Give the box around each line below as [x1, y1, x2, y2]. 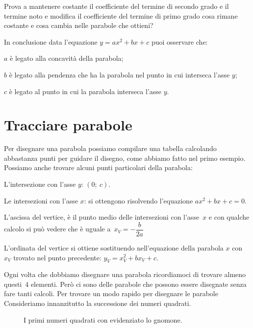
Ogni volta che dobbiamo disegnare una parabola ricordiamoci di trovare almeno [4, 269, 246, 279]
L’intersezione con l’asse [4, 179, 76, 189]
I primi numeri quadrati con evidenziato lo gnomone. [24, 314, 182, 325]
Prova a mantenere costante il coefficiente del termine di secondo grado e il [4, 1, 229, 11]
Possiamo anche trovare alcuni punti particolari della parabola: [4, 162, 193, 173]
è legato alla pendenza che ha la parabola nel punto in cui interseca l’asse [9, 69, 230, 79]
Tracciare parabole [4, 115, 132, 135]
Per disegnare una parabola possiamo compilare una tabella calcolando [4, 143, 217, 153]
